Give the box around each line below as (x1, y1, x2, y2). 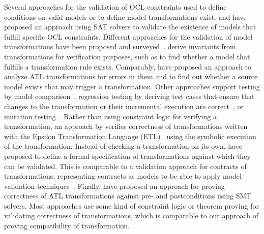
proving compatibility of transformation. (4, 220, 130, 231)
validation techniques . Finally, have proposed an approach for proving (4, 180, 225, 191)
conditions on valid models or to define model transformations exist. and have (4, 11, 247, 22)
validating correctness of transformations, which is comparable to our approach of (4, 210, 259, 221)
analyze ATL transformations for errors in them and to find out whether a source (4, 71, 258, 82)
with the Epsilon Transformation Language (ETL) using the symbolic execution (4, 130, 256, 141)
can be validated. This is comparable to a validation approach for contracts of (4, 160, 247, 171)
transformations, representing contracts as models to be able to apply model (4, 171, 242, 181)
